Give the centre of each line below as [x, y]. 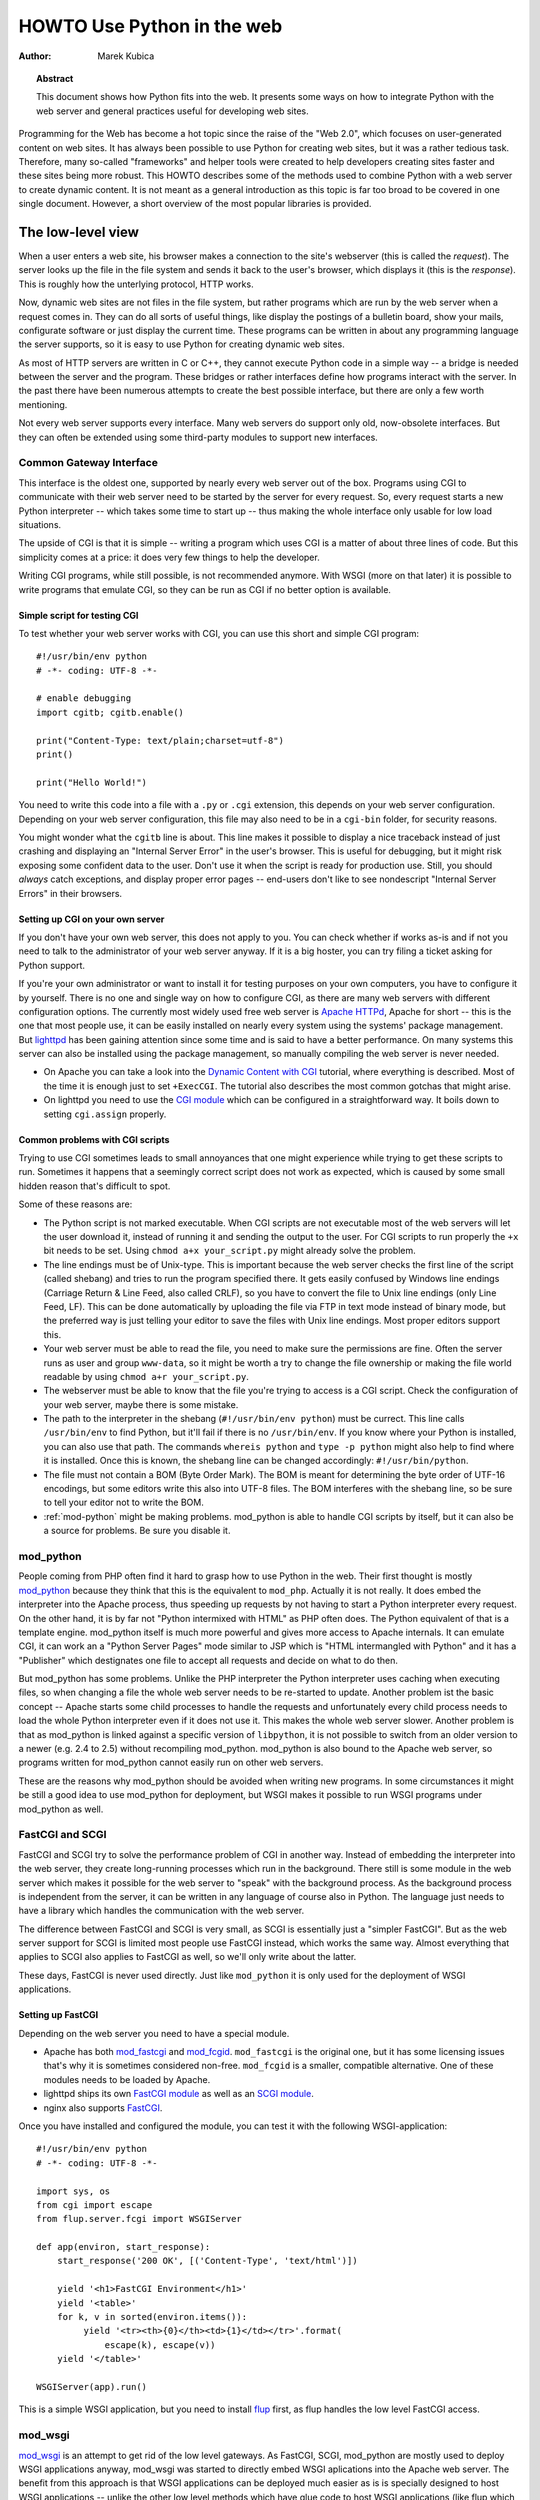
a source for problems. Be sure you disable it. [137, 1531]
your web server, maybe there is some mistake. [141, 1404]
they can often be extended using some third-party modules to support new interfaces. [198, 437]
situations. [40, 524]
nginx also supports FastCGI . [103, 2107]
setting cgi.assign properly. [105, 1114]
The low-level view [79, 231]
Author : [35, 56]
